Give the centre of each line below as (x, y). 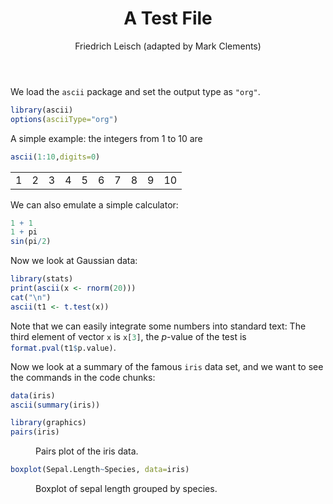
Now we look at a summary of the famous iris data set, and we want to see (167, 366)
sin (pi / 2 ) (31, 242)
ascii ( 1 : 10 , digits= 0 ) (55, 157)
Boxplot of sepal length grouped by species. (126, 489)
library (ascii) (42, 110)
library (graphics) (48, 423)
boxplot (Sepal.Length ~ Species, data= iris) (100, 470)
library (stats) (42, 279)
